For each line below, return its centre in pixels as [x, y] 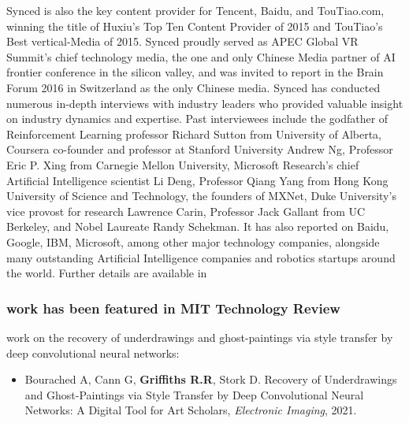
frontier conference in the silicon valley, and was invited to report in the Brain [195, 72]
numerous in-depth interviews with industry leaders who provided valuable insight [205, 103]
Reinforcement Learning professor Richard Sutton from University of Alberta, [194, 134]
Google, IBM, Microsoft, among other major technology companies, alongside [193, 241]
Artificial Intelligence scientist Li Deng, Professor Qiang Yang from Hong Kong [197, 180]
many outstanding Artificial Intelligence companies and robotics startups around [201, 257]
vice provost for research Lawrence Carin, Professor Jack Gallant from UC [186, 211]
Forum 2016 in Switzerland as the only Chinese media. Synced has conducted [193, 87]
